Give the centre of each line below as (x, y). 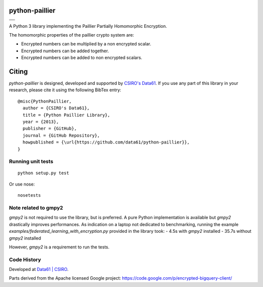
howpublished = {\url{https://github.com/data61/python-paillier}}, (106, 142)
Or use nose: (22, 184)
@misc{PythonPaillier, (45, 101)
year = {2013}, (41, 122)
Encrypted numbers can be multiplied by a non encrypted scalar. (86, 44)
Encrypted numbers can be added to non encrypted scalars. (82, 58)
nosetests (29, 195)
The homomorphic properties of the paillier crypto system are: (71, 35)
